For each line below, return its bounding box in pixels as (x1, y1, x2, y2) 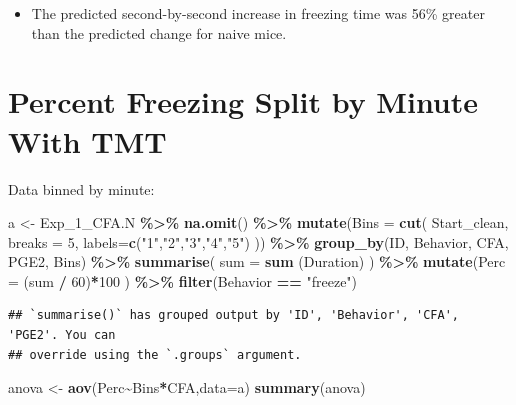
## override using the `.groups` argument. (8, 347, 302, 362)
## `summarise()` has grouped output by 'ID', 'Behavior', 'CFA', (8, 308, 460, 323)
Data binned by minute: (8, 178, 155, 199)
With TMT (8, 120, 167, 161)
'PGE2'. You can (8, 328, 116, 343)
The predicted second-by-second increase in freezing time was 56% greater (31, 3, 485, 23)
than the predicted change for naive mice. (31, 22, 287, 43)
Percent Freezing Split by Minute (8, 81, 479, 122)
